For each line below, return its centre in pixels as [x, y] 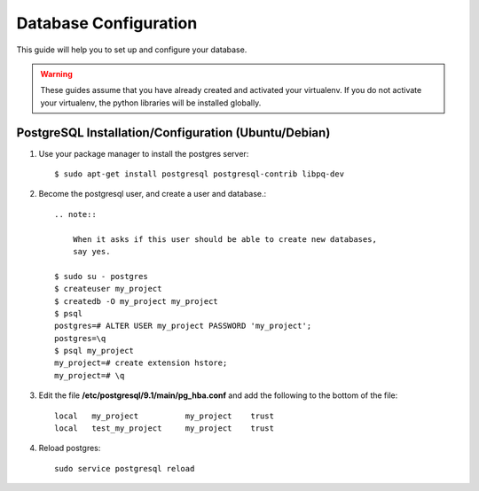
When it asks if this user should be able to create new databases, [224, 239]
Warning [56, 74]
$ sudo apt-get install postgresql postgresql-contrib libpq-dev [200, 174]
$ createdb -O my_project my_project [137, 301]
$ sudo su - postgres [101, 276]
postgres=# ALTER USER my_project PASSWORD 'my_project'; [183, 326]
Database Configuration [107, 23]
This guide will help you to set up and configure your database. [132, 50]
